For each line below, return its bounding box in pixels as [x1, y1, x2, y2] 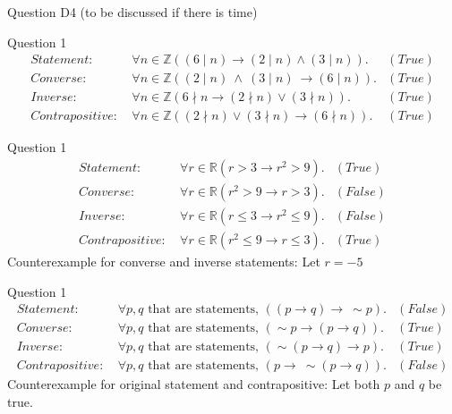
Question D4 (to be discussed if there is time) [7, 3, 258, 21]
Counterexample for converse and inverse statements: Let [7, 252, 320, 271]
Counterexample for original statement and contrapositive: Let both [7, 375, 380, 393]
